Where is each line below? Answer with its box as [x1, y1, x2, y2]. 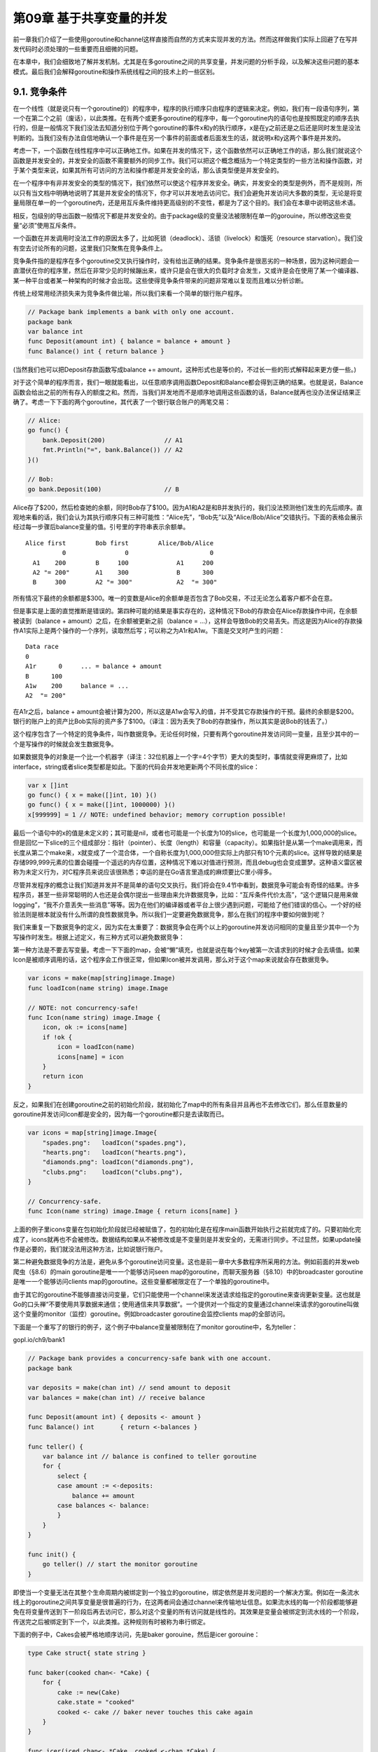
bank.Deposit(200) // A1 [42, 436, 183, 444]
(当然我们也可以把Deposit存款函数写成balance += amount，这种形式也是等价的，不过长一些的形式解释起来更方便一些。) [13, 365, 357, 374]
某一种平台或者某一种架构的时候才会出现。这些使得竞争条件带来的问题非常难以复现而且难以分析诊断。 [13, 276, 307, 285]
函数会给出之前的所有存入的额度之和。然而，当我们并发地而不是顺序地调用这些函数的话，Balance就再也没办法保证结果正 [13, 388, 361, 396]
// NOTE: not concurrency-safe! [27, 1004, 139, 1012]
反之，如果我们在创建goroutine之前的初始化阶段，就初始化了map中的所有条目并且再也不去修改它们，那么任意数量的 [13, 1100, 348, 1109]
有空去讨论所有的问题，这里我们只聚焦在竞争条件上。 [13, 244, 167, 252]
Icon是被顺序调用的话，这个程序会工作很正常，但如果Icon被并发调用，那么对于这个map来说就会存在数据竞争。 [13, 955, 332, 964]
